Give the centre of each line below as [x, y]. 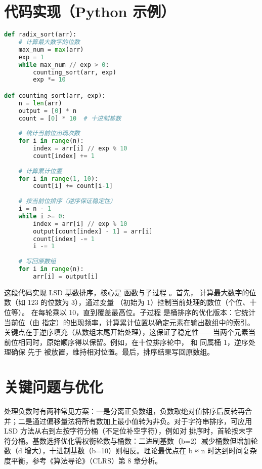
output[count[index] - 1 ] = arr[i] [93, 231]
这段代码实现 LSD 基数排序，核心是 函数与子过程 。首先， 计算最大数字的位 [130, 292]
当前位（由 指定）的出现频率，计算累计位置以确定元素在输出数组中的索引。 [129, 322]
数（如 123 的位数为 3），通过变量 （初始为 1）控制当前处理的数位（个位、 [127, 302]
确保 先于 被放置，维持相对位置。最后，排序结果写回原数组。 [113, 352]
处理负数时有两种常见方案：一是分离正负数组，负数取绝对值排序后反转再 [124, 411]
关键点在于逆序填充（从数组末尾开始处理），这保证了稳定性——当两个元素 [126, 332]
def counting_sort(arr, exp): [55, 95]
